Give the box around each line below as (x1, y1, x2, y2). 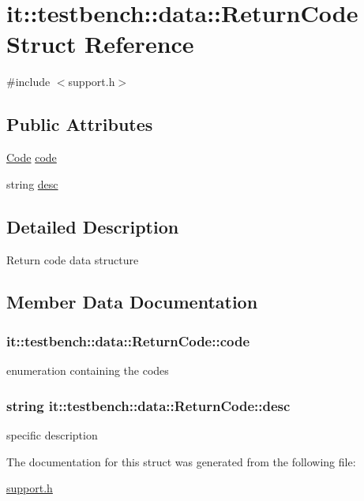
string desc (6, 175, 58, 192)
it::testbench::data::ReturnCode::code (6, 331, 250, 350)
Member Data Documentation (6, 290, 258, 314)
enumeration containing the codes (6, 362, 169, 379)
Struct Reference (6, 28, 194, 60)
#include (6, 73, 51, 90)
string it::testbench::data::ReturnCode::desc (6, 395, 291, 415)
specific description (6, 426, 98, 443)
